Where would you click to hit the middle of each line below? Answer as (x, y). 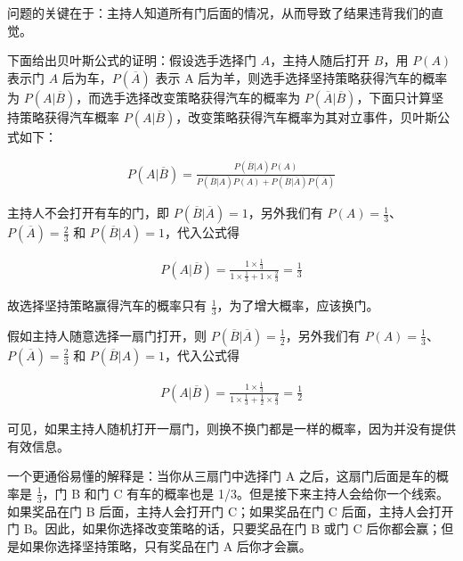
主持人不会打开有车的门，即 (88, 213)
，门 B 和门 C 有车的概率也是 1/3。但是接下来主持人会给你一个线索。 (245, 493)
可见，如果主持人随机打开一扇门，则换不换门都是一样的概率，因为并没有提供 (231, 429)
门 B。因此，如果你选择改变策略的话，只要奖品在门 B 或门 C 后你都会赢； (224, 528)
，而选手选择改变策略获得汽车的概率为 (188, 97)
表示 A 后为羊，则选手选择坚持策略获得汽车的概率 (301, 77)
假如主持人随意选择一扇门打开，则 (107, 335)
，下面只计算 (394, 97)
